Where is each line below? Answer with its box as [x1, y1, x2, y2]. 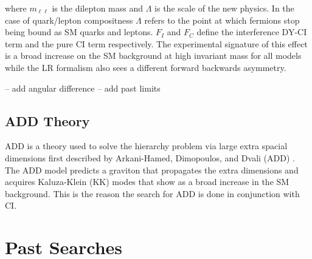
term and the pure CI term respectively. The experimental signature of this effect [5, 37, 308, 50]
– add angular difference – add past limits [5, 81, 161, 94]
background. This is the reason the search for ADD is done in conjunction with [5, 187, 300, 200]
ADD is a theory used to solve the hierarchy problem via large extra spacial [5, 140, 288, 152]
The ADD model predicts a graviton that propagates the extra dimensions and [5, 163, 299, 176]
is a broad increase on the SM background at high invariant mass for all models [5, 49, 302, 62]
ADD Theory [5, 111, 90, 130]
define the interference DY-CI [196, 25, 307, 38]
